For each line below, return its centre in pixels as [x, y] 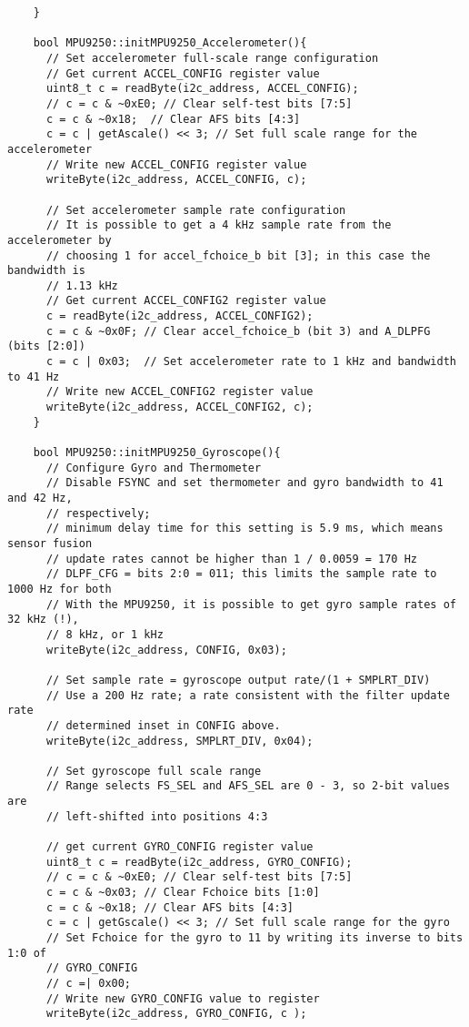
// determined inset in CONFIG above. [163, 725]
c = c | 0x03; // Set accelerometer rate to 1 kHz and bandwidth [251, 362]
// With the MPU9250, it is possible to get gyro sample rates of [251, 604]
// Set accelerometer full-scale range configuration [212, 58]
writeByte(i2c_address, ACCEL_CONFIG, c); [176, 180]
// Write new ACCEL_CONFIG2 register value [180, 392]
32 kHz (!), [43, 620]
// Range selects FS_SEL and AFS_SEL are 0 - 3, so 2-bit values [248, 786]
